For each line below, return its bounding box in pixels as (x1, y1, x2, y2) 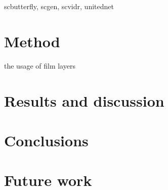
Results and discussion (4, 90, 164, 111)
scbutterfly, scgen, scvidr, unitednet (4, 1, 114, 11)
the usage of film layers (4, 60, 75, 71)
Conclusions (4, 130, 89, 150)
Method (4, 30, 60, 51)
